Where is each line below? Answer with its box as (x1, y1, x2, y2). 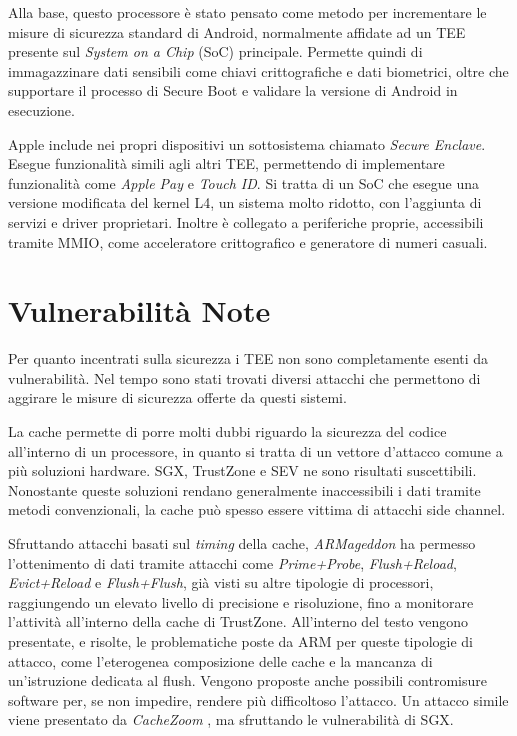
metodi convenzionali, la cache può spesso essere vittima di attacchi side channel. (8, 499, 506, 520)
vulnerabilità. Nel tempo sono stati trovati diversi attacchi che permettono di (8, 367, 481, 388)
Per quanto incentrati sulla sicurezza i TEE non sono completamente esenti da (8, 348, 489, 369)
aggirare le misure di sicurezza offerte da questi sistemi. (8, 387, 347, 408)
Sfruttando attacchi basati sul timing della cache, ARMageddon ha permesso (8, 533, 476, 553)
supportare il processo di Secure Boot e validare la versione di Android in (8, 80, 458, 101)
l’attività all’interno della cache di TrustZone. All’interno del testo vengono (8, 611, 468, 632)
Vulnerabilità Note (8, 290, 271, 331)
